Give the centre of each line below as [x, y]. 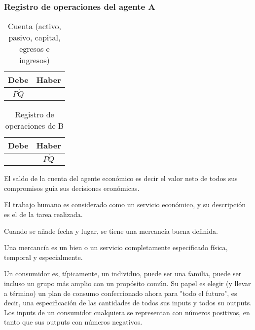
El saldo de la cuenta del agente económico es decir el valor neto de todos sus [121, 178]
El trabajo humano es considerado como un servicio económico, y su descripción [125, 204]
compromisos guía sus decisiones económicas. [72, 188]
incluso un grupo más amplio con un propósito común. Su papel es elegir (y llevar [127, 283]
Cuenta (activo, [34, 26]
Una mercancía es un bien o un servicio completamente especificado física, [116, 247]
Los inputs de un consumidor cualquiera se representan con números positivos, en [127, 312]
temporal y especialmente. [43, 257]
